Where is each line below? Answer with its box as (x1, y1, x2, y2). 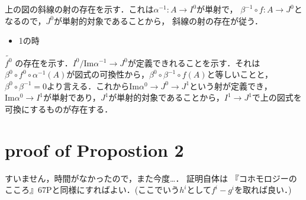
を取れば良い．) (234, 183, 292, 196)
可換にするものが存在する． (5, 102, 113, 115)
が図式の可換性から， (66, 68, 149, 80)
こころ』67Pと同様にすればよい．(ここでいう (5, 183, 180, 196)
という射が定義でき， (189, 79, 272, 92)
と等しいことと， (207, 68, 273, 80)
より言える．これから (46, 79, 130, 92)
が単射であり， (43, 91, 101, 104)
